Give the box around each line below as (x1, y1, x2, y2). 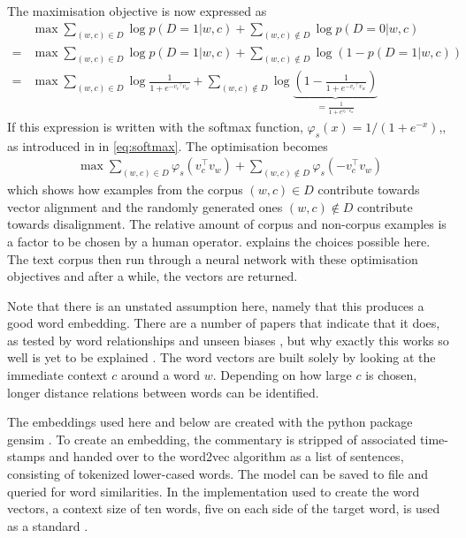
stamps (7, 447, 45, 466)
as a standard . (7, 516, 88, 534)
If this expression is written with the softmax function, (7, 117, 303, 135)
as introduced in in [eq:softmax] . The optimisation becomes (7, 136, 328, 155)
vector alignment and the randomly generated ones (7, 197, 283, 216)
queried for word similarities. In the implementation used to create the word (7, 481, 420, 500)
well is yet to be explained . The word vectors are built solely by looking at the (7, 348, 436, 367)
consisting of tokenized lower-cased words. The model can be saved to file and (7, 465, 429, 483)
